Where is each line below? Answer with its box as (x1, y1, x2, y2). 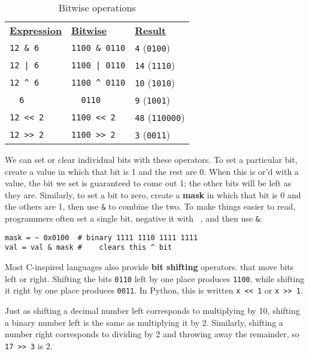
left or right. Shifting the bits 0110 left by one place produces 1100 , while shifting (5, 272, 305, 285)
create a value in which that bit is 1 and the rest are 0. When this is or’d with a (5, 165, 299, 177)
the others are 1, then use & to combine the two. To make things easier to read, (5, 200, 296, 213)
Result (135, 23, 166, 37)
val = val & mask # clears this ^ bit (5, 243, 172, 252)
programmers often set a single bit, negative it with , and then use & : (5, 212, 262, 225)
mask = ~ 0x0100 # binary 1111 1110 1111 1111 (5, 233, 198, 242)
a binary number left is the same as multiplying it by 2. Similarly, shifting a (5, 316, 283, 328)
